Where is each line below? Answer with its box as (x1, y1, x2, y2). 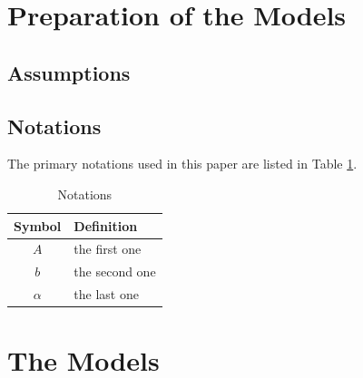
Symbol (14, 216, 62, 235)
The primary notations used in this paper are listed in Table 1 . (7, 154, 358, 173)
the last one (74, 285, 139, 304)
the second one (74, 262, 156, 281)
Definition (74, 216, 138, 235)
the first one (74, 239, 142, 258)
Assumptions (7, 58, 131, 86)
